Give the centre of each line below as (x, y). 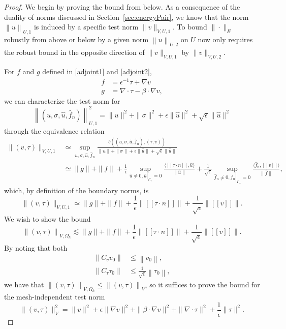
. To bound (190, 27)
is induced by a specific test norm (86, 27)
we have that (24, 284)
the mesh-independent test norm (55, 297)
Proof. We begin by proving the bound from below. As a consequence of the (122, 7)
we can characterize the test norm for (62, 100)
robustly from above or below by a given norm (76, 39)
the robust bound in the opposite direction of (74, 52)
